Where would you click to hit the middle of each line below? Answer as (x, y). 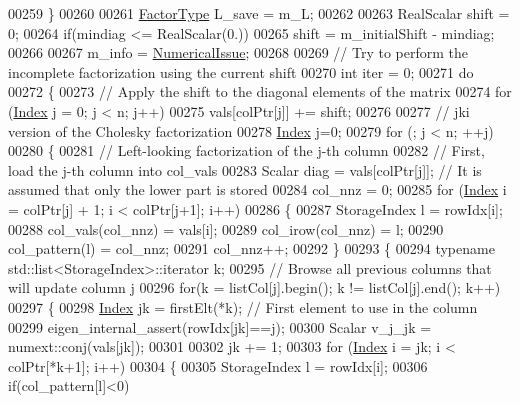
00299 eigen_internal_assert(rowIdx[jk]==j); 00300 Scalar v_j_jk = (220, 326)
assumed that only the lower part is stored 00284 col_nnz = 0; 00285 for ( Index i (257, 189)
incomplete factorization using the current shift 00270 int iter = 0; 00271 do (241, 71)
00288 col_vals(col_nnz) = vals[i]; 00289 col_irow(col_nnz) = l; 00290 (226, 228)
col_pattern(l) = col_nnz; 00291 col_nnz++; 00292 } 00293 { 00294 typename (251, 248)
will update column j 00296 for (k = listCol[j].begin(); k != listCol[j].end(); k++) (254, 287)
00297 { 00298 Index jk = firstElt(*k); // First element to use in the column (243, 306)
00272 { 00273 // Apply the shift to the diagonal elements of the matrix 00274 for (260, 91)
